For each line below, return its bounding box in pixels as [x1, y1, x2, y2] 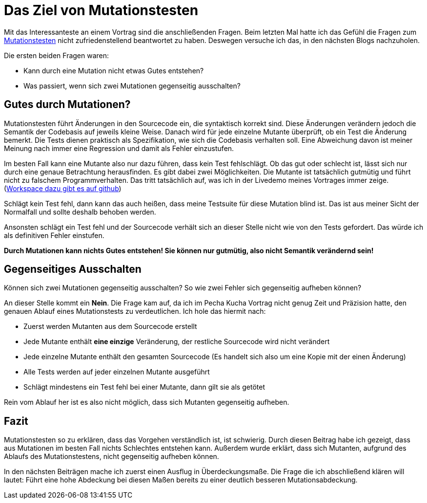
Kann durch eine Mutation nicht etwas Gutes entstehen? [23, 66, 204, 75]
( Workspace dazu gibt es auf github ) [4, 184, 122, 193]
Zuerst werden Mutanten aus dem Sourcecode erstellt [23, 322, 197, 331]
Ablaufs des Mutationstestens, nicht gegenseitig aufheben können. [4, 452, 219, 461]
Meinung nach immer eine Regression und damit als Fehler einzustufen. [4, 144, 234, 153]
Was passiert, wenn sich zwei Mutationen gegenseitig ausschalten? [23, 81, 241, 90]
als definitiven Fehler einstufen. [4, 231, 104, 240]
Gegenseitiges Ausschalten [4, 263, 142, 276]
